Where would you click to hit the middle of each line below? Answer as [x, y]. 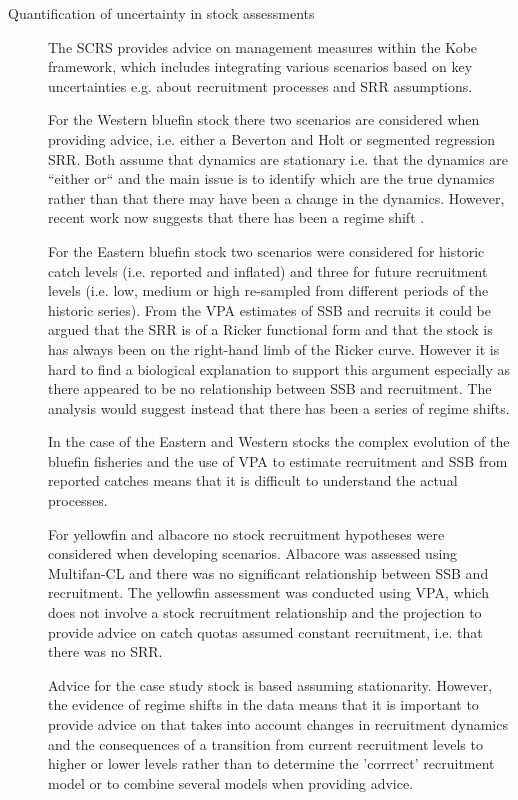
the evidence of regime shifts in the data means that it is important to [263, 704]
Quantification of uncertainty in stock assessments [161, 13]
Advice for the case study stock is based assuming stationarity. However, [270, 684]
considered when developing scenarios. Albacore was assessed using [253, 553]
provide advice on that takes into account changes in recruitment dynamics [278, 724]
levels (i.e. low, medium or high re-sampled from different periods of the [268, 290]
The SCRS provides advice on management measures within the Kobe [263, 46]
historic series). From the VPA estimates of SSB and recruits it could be [270, 309]
